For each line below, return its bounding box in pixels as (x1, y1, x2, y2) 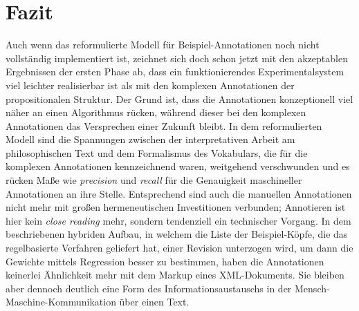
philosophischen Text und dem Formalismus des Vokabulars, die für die (6, 145, 308, 160)
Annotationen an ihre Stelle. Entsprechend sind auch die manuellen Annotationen (6, 186, 352, 200)
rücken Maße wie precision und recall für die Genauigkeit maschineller (6, 173, 302, 187)
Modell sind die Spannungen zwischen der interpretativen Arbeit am (6, 132, 295, 147)
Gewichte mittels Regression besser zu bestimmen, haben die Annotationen (6, 254, 324, 268)
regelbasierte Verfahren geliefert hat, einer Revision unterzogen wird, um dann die (6, 241, 353, 255)
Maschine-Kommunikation (6, 294, 116, 309)
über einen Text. (119, 294, 190, 309)
